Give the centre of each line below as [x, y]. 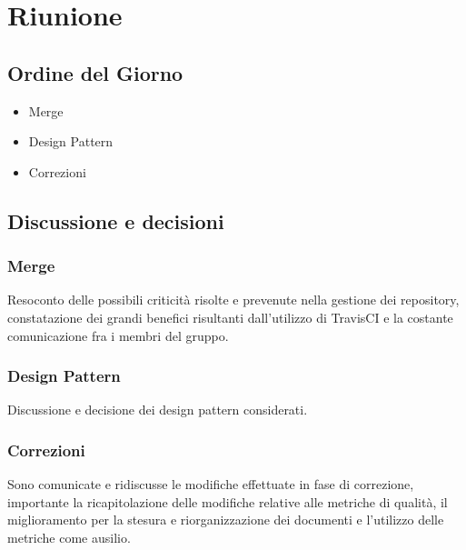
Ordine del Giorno [95, 72]
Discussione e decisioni [116, 220]
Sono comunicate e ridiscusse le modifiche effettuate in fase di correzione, [211, 484]
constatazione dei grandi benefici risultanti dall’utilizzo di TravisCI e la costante [230, 317]
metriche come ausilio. [69, 537]
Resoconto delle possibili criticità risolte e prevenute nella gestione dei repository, [233, 300]
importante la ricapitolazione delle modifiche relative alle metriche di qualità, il [228, 501]
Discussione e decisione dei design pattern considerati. [158, 410]
